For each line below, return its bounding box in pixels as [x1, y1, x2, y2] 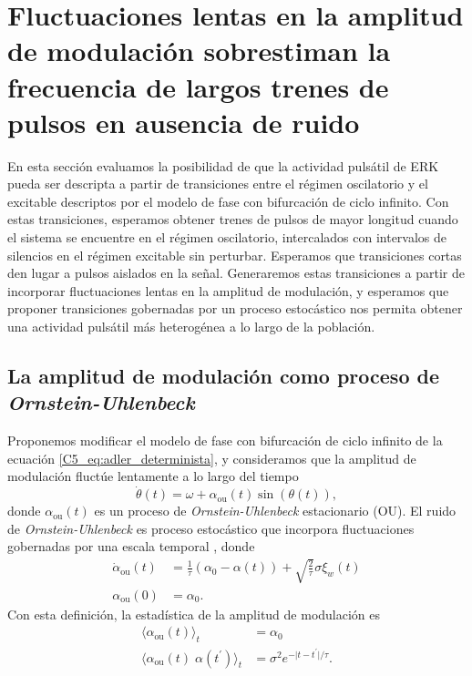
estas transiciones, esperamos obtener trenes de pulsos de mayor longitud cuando [7, 210, 458, 229]
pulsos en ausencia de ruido [7, 103, 360, 140]
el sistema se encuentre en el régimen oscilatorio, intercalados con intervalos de [7, 228, 447, 247]
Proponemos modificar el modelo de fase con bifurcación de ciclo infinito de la [7, 431, 443, 450]
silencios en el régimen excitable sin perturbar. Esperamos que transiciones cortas [7, 245, 462, 264]
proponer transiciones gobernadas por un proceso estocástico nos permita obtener [7, 299, 463, 318]
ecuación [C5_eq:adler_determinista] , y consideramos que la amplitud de [7, 448, 416, 467]
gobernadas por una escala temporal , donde [7, 537, 255, 556]
